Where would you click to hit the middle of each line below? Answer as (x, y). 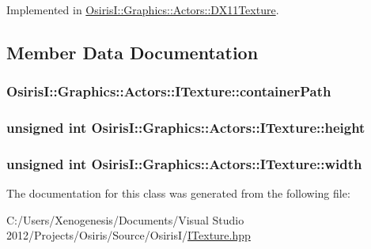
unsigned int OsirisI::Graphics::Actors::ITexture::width (184, 163)
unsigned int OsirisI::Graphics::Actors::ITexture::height (186, 128)
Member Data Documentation (132, 52)
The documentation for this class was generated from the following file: (178, 193)
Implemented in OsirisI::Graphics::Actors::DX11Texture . (143, 9)
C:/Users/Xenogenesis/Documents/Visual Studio (125, 219)
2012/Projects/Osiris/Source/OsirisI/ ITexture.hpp (129, 235)
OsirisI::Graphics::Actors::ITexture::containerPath (169, 91)
